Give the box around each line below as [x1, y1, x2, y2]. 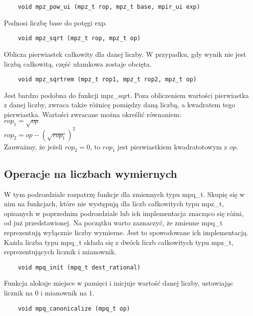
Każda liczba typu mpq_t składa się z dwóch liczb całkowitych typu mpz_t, [4, 237, 234, 247]
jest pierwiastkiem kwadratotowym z [117, 141, 228, 151]
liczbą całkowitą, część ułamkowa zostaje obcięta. [4, 58, 152, 69]
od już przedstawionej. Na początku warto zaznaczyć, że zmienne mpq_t [4, 218, 223, 228]
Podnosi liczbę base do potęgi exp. [4, 17, 107, 27]
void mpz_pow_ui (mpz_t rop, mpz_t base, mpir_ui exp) [18, 3, 200, 10]
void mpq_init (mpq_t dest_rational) [18, 264, 141, 271]
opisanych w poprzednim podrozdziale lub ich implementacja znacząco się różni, [4, 208, 244, 218]
